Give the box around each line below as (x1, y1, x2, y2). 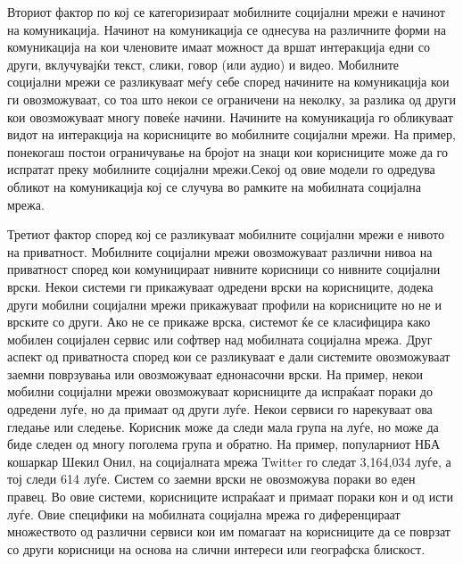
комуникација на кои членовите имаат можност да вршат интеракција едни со (7, 37, 430, 56)
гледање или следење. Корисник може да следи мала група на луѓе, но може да (7, 417, 439, 435)
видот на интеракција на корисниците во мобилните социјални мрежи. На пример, (7, 125, 456, 144)
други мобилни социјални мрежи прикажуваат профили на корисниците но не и (7, 294, 442, 313)
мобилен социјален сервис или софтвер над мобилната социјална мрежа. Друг (7, 329, 433, 348)
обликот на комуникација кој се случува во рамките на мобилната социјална (7, 177, 421, 195)
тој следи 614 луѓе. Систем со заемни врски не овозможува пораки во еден (7, 469, 416, 488)
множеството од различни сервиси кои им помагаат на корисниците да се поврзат (7, 522, 451, 541)
